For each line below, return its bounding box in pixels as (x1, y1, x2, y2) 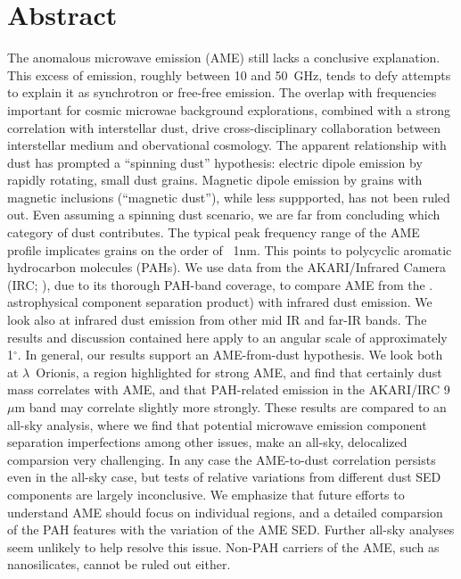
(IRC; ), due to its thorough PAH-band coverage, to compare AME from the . (7, 275, 433, 294)
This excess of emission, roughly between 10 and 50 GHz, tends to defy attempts (7, 65, 451, 84)
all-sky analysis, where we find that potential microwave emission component (7, 415, 427, 434)
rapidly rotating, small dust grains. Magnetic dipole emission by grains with (7, 170, 423, 189)
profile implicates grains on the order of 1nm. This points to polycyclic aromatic (7, 240, 452, 259)
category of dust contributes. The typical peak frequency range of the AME (7, 223, 420, 242)
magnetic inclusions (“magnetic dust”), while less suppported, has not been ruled (7, 187, 450, 206)
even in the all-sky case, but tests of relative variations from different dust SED (7, 467, 441, 486)
